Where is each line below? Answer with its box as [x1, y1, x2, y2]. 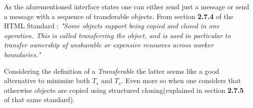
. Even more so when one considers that [121, 75, 241, 86]
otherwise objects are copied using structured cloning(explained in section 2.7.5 [4, 85, 244, 95]
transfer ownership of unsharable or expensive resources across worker [4, 40, 214, 50]
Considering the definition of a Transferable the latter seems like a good [4, 65, 220, 76]
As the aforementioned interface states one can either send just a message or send [4, 1, 250, 11]
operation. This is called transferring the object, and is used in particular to [4, 30, 231, 40]
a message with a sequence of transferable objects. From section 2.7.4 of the [4, 11, 233, 21]
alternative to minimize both [4, 75, 90, 86]
